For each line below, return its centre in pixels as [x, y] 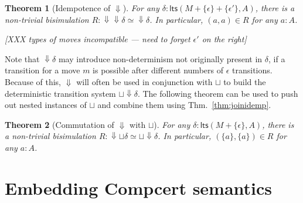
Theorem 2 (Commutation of [59, 124]
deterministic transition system [60, 93]
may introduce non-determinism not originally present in [160, 58]
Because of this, [33, 81]
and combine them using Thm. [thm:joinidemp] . [184, 105]
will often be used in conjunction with [144, 81]
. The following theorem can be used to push [218, 93]
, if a [277, 58]
